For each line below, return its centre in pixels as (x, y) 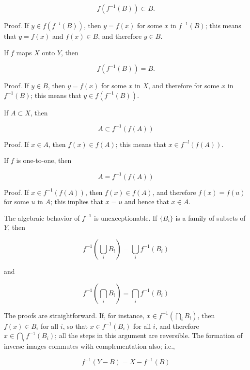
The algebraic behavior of (42, 217)
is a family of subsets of (211, 217)
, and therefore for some (184, 86)
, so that (75, 326)
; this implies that (77, 201)
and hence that (147, 201)
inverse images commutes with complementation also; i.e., (90, 346)
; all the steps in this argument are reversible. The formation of (149, 335)
